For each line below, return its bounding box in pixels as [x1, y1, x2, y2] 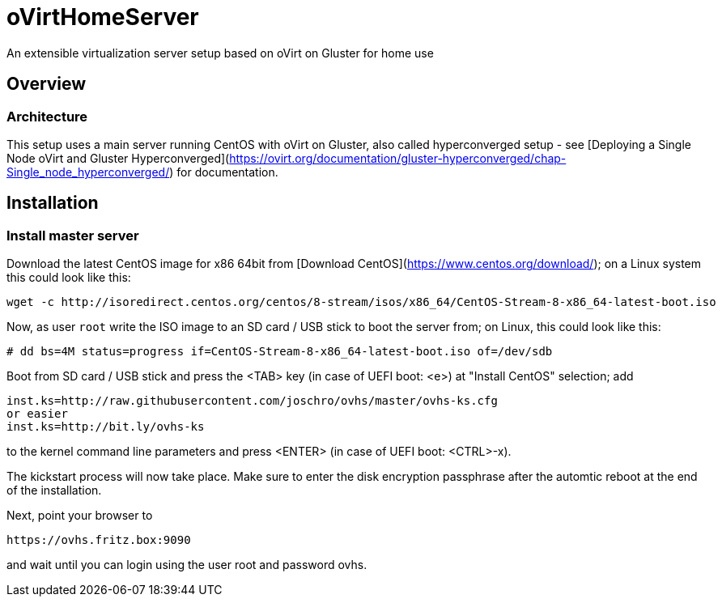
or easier [6, 407, 68, 421]
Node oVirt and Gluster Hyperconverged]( [6, 151, 230, 165]
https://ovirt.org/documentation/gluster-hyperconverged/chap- [229, 151, 567, 165]
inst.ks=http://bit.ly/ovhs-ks [6, 420, 205, 434]
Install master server [6, 227, 139, 244]
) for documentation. [169, 164, 278, 179]
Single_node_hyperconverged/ [6, 164, 170, 179]
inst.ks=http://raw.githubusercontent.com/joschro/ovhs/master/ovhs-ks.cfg [6, 394, 498, 408]
